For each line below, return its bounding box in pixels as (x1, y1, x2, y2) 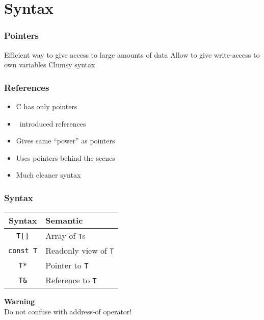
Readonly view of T (45, 244, 114, 257)
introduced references (19, 118, 86, 129)
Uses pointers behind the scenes (16, 152, 115, 163)
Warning (4, 296, 35, 307)
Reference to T (45, 274, 97, 286)
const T (8, 246, 38, 255)
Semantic (45, 214, 83, 227)
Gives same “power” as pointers (16, 135, 115, 146)
